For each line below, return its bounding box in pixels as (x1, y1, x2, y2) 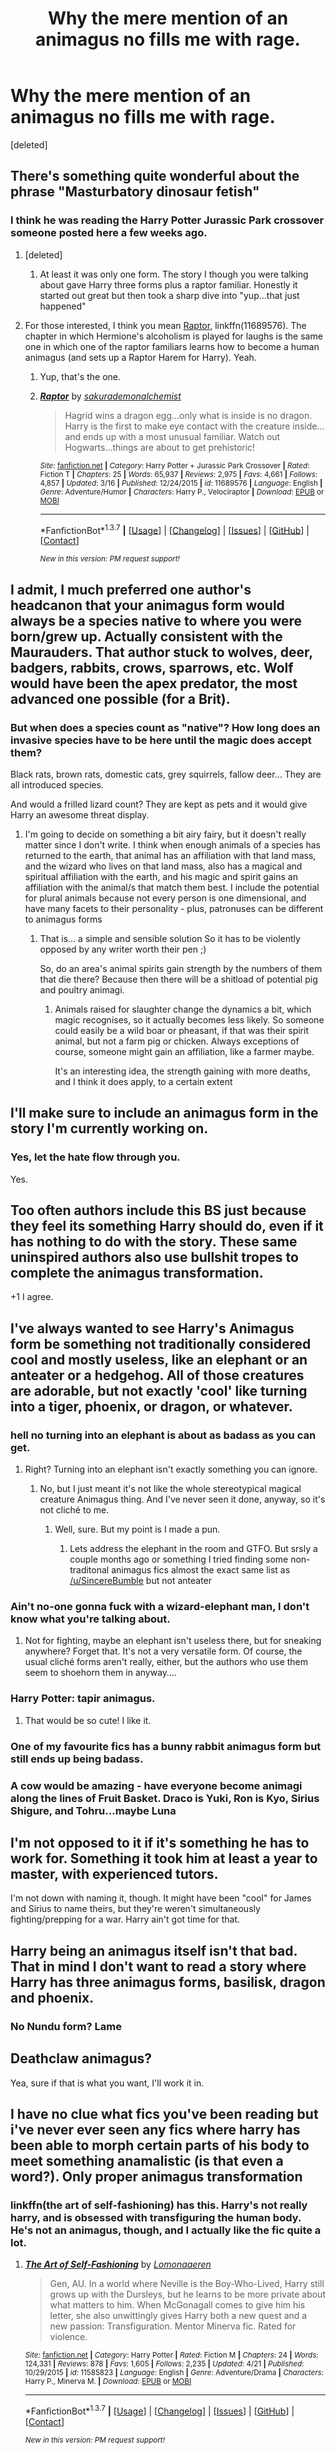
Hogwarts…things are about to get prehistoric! (64, 441, 256, 453)
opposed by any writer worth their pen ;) (39, 943, 207, 955)
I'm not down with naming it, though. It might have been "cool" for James (10, 1892, 312, 1904)
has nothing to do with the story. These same (10, 1233, 298, 1251)
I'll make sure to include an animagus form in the (10, 1105, 319, 1122)
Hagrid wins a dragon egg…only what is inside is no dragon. (64, 409, 313, 421)
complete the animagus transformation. (10, 1265, 264, 1282)
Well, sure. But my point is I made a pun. (54, 1523, 221, 1536)
